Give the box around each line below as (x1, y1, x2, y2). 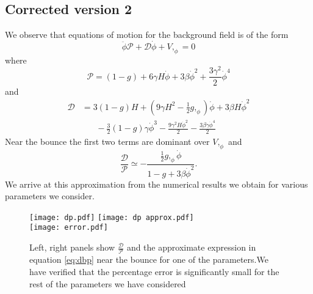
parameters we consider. (5, 189, 95, 202)
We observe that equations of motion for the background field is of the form (5, 28, 289, 41)
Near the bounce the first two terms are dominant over (5, 135, 210, 148)
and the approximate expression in (126, 241, 256, 254)
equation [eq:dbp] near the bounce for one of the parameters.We (29, 253, 268, 266)
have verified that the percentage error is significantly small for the (29, 265, 279, 277)
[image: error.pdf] (29, 223, 108, 232)
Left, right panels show (29, 241, 115, 254)
